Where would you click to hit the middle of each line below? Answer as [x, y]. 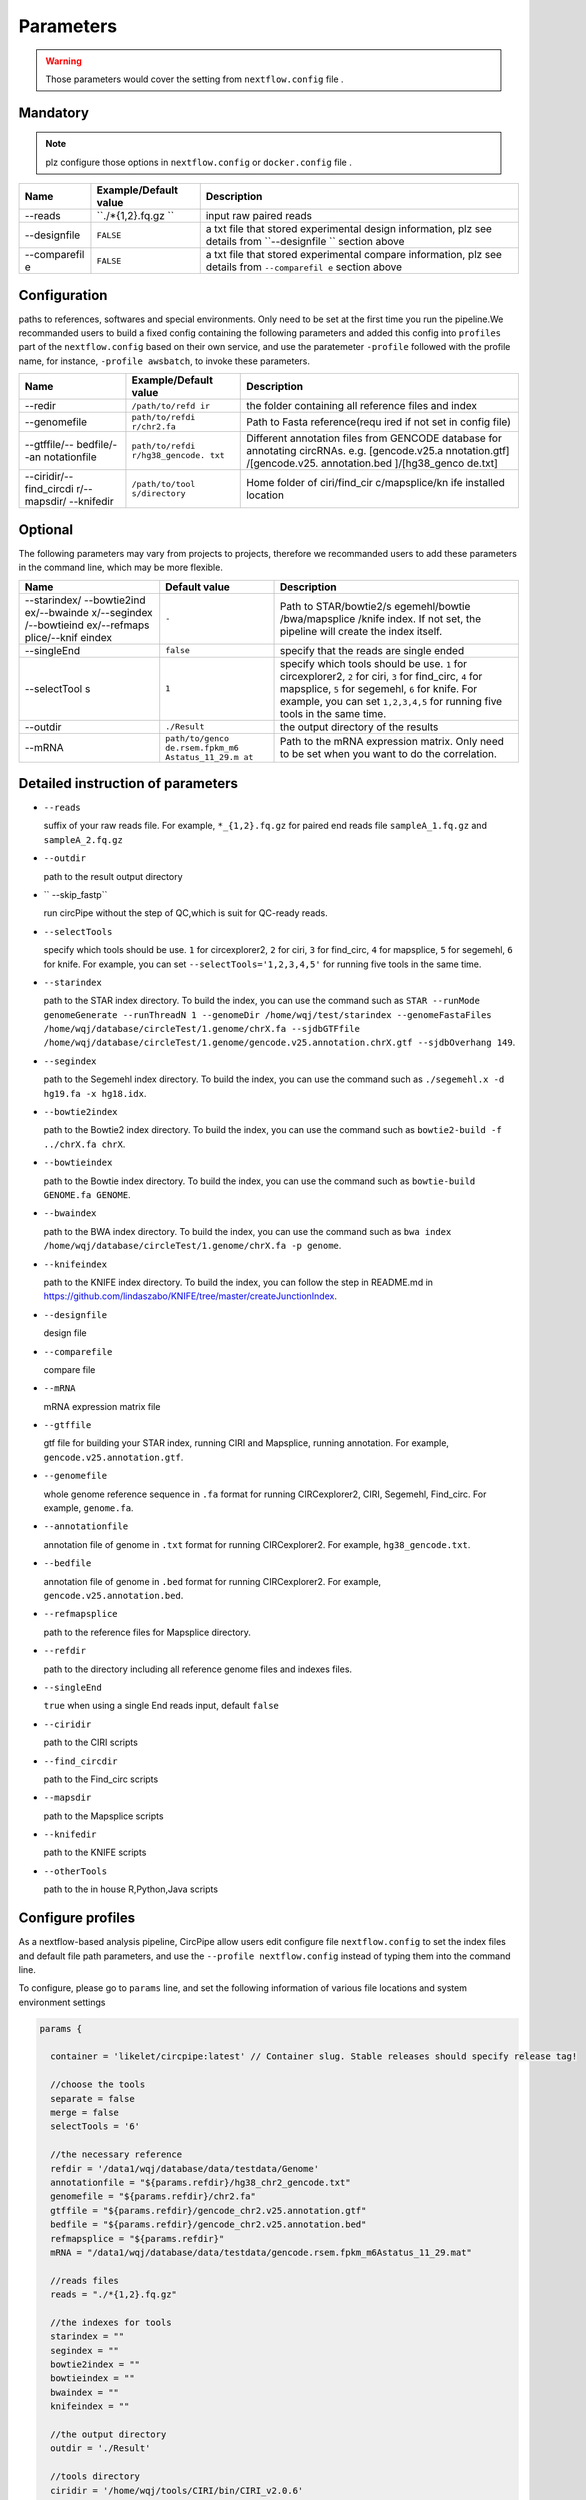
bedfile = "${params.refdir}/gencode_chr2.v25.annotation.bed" [208, 2224]
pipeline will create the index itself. [361, 631]
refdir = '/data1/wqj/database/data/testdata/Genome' [185, 2168]
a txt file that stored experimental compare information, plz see [353, 255]
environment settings [62, 2002]
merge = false [85, 2113]
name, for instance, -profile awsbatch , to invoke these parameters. [164, 361]
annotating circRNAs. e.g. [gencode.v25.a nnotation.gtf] [378, 451]
